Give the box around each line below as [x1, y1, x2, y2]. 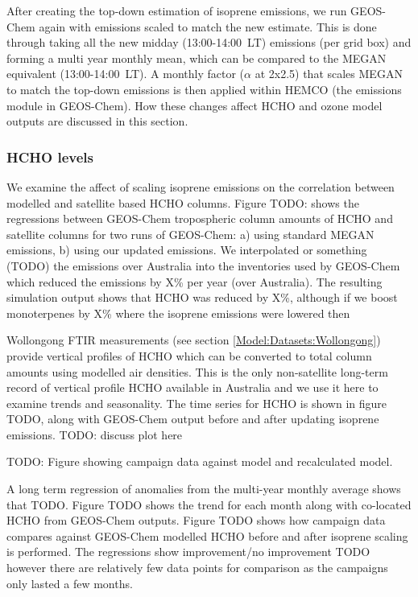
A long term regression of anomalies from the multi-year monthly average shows [6, 480, 401, 497]
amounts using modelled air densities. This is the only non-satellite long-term [6, 363, 388, 380]
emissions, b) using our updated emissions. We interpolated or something [6, 241, 367, 258]
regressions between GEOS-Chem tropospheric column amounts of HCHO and [6, 210, 393, 227]
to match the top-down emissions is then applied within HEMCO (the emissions [6, 80, 402, 97]
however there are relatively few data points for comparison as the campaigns [6, 559, 388, 576]
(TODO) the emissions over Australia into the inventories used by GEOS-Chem [6, 257, 400, 274]
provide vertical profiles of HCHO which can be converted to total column [6, 347, 372, 364]
